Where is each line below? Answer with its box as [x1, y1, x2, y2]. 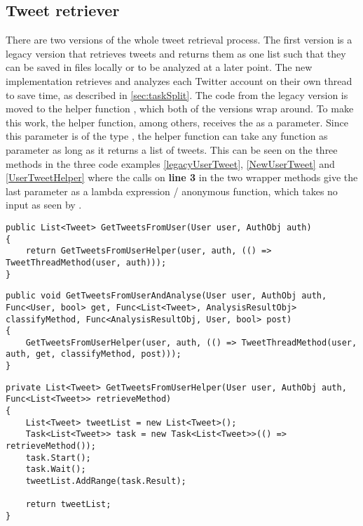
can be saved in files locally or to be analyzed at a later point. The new [6, 60, 313, 74]
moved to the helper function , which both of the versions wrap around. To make [6, 101, 354, 116]
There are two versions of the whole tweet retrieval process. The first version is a [6, 32, 352, 47]
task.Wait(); [25, 464, 86, 475]
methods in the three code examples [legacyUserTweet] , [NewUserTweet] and [6, 156, 335, 171]
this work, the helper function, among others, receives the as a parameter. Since [6, 114, 348, 129]
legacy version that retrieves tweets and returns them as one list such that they [6, 46, 346, 60]
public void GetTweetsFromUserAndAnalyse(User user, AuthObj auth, [6, 291, 327, 301]
